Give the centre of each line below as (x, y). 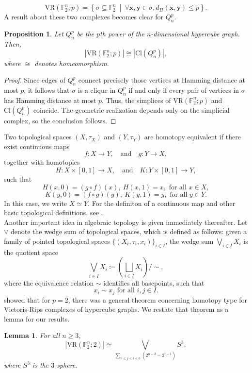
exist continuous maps (37, 146)
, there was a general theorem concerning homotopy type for (158, 299)
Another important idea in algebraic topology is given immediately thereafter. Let (126, 222)
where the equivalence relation (49, 282)
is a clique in (97, 90)
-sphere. (66, 365)
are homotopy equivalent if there (192, 137)
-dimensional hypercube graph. (195, 34)
